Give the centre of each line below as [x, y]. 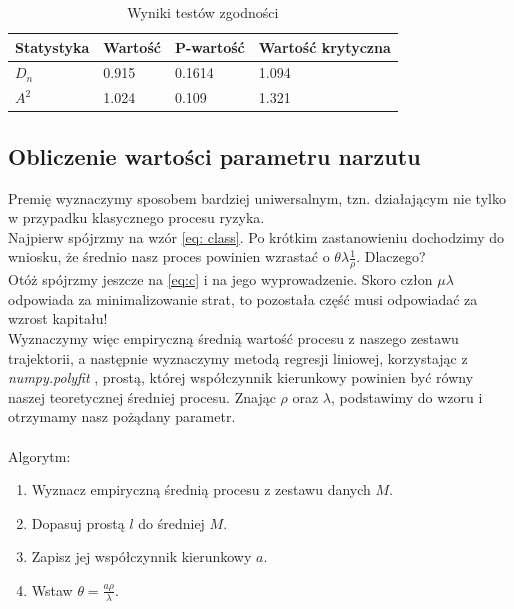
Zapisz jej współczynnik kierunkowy [141, 556]
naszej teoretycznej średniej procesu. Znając [142, 396]
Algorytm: [39, 455]
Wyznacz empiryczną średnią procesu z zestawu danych [201, 489]
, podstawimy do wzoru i [407, 396]
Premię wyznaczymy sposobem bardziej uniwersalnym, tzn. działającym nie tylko [257, 197]
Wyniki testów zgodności [203, 12]
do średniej [171, 522]
